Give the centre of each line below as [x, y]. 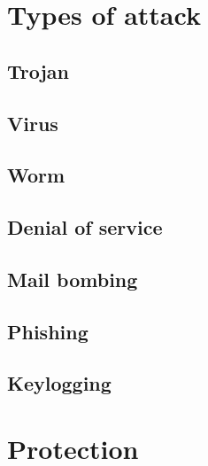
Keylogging [59, 383]
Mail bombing [73, 279]
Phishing [48, 331]
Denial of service [85, 227]
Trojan [39, 70]
